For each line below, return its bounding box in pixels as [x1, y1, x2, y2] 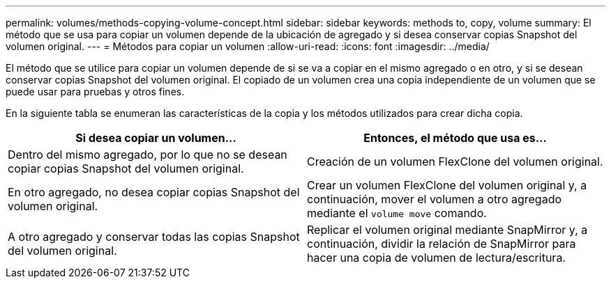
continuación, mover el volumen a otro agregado [307, 192, 562, 206]
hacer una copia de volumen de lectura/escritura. [307, 251, 566, 265]
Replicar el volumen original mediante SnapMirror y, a [307, 223, 588, 237]
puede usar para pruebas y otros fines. [6, 86, 185, 97]
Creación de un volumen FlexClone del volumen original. [307, 155, 603, 168]
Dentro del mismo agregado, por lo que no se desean [8, 148, 287, 161]
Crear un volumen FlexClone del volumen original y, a [307, 178, 587, 192]
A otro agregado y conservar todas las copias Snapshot [8, 230, 300, 244]
